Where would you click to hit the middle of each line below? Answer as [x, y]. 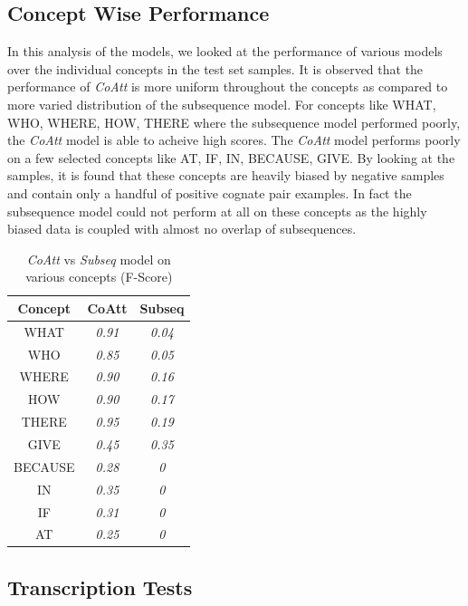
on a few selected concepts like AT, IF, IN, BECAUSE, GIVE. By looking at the [231, 157]
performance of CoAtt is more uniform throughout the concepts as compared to [228, 87]
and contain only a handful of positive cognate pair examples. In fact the [210, 192]
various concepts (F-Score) [99, 277]
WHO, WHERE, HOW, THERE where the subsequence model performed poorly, [234, 122]
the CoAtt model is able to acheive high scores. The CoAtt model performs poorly [234, 140]
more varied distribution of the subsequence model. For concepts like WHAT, [222, 104]
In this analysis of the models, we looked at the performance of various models [225, 51]
